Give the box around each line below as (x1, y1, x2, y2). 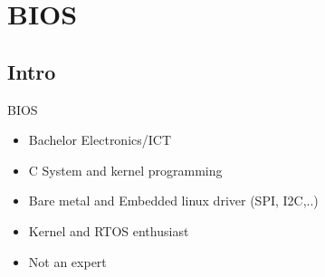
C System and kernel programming (28, 160, 223, 179)
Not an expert (28, 252, 107, 271)
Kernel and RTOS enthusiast (28, 221, 189, 240)
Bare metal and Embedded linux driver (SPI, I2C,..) (28, 191, 319, 210)
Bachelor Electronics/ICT (28, 130, 172, 149)
